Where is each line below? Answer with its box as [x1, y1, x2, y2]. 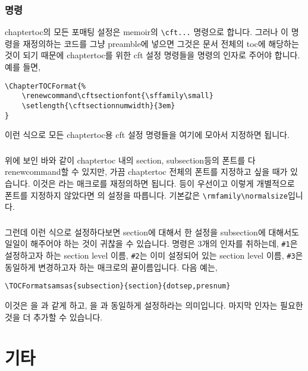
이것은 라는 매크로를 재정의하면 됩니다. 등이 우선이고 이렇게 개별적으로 [33, 177, 295, 189]
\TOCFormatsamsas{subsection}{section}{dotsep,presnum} [5, 282, 231, 291]
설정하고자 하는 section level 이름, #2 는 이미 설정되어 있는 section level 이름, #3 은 [5, 249, 303, 261]
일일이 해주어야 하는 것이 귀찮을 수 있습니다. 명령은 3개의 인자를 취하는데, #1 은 [5, 237, 298, 250]
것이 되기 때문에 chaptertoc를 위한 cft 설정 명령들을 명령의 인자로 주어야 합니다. [5, 49, 300, 61]
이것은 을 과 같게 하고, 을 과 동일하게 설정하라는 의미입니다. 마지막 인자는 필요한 [5, 298, 303, 311]
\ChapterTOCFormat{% [5, 81, 86, 90]
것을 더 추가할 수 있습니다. [5, 310, 103, 323]
